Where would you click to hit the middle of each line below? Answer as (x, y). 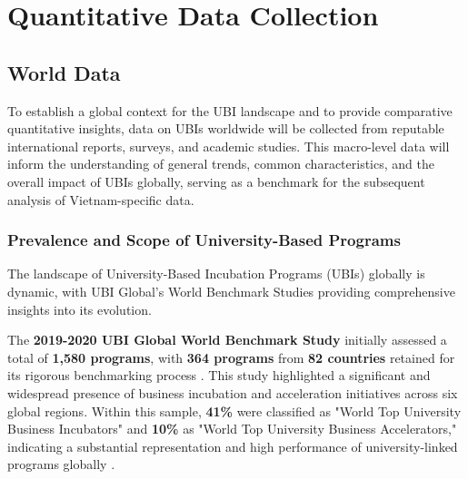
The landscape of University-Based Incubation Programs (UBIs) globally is (216, 274)
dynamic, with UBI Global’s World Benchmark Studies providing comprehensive (231, 291)
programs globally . (61, 464)
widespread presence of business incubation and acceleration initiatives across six (233, 392)
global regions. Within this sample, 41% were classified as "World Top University (234, 411)
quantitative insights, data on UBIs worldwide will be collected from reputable (226, 128)
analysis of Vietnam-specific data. (101, 199)
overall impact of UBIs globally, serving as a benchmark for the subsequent (216, 181)
